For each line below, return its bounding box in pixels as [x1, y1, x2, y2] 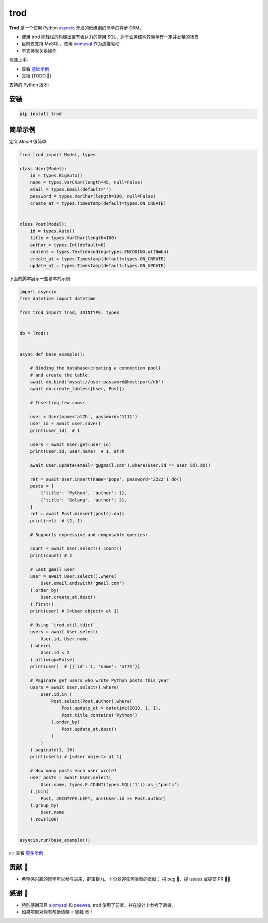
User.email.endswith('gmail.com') [40, 580, 125, 586]
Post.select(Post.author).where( [51, 698, 133, 704]
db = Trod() [19, 330, 49, 336]
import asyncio [19, 289, 57, 295]
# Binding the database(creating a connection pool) [30, 365, 161, 371]
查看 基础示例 [21, 66, 49, 72]
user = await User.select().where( [30, 573, 117, 579]
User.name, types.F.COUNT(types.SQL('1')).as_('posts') [40, 782, 180, 787]
